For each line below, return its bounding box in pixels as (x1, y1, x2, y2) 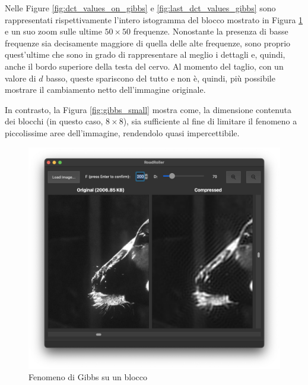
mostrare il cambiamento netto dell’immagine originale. (5, 83, 206, 96)
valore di (5, 71, 36, 84)
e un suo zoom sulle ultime (5, 25, 102, 37)
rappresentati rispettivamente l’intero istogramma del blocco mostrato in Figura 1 (5, 13, 303, 26)
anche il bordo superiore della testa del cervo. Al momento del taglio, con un (5, 60, 284, 72)
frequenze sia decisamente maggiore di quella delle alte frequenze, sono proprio (5, 36, 291, 49)
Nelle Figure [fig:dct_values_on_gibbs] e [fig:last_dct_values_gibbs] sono (5, 2, 276, 14)
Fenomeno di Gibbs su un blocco (28, 371, 147, 383)
